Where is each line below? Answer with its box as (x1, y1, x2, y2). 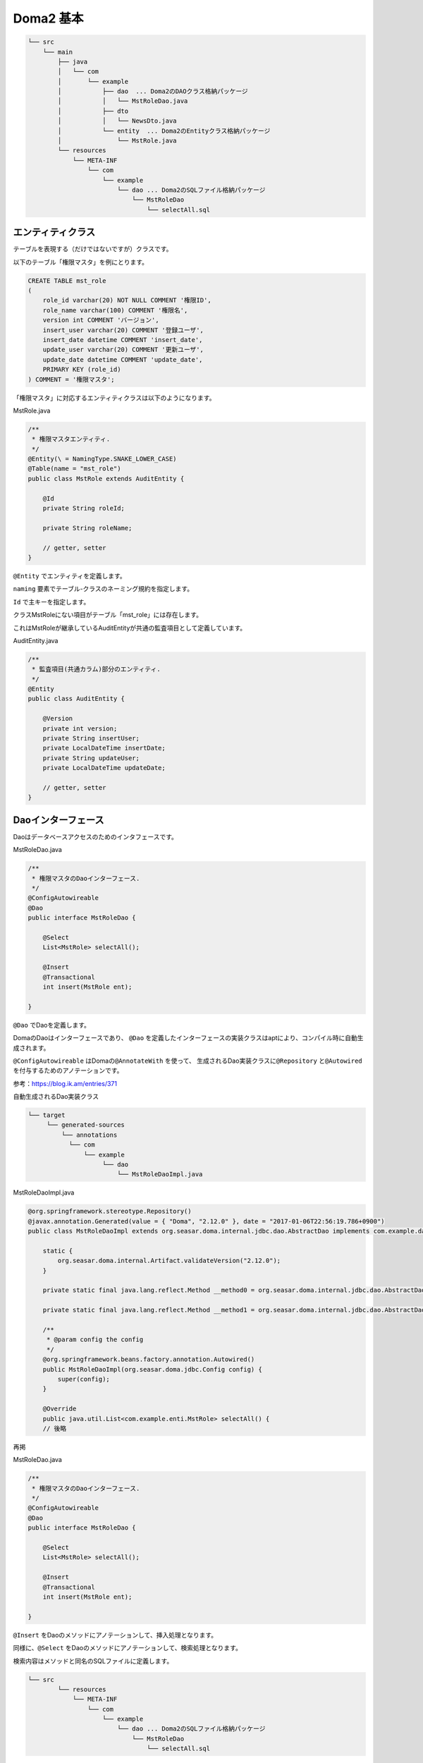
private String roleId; (42, 504, 125, 513)
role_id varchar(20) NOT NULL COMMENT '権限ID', (42, 296, 211, 305)
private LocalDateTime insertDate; (42, 744, 166, 752)
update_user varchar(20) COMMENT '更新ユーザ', (42, 346, 204, 354)
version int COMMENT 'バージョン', (42, 316, 159, 324)
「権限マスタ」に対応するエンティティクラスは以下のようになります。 (13, 394, 216, 402)
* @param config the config (46, 1336, 144, 1343)
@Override (42, 1405, 77, 1413)
